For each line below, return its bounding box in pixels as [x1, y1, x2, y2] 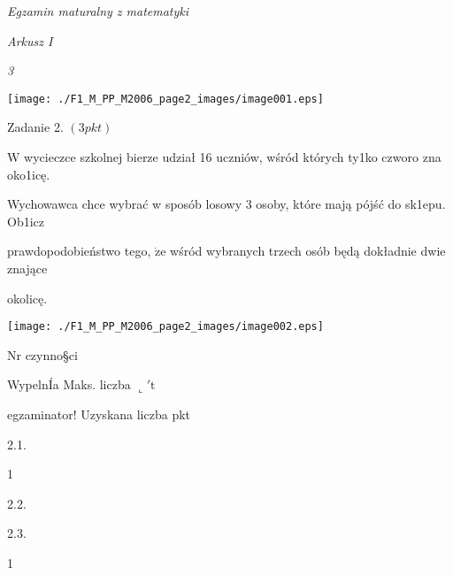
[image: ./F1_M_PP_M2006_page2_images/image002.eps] [7, 320, 324, 333]
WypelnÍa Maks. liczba [7, 375, 131, 394]
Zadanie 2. [7, 118, 64, 136]
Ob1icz [7, 211, 44, 230]
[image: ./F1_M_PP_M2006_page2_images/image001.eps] [7, 92, 324, 105]
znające [7, 259, 48, 277]
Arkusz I [7, 31, 53, 50]
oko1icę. [7, 165, 50, 183]
